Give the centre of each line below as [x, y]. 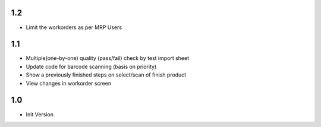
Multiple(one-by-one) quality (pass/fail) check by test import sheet [108, 58]
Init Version [40, 114]
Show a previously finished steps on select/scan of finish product [106, 75]
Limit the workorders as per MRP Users [74, 27]
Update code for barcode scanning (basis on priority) [91, 66]
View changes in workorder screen [69, 83]
